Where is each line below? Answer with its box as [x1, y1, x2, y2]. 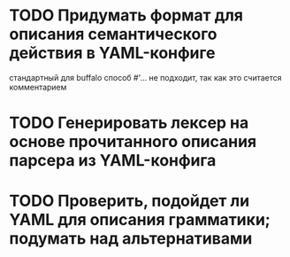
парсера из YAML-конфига [9, 151, 217, 171]
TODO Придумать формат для [9, 5, 244, 26]
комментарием [9, 82, 67, 92]
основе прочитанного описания [9, 132, 257, 152]
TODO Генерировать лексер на [9, 113, 249, 133]
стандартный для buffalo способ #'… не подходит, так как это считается [9, 72, 282, 82]
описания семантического [9, 24, 217, 44]
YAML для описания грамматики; [9, 210, 271, 230]
